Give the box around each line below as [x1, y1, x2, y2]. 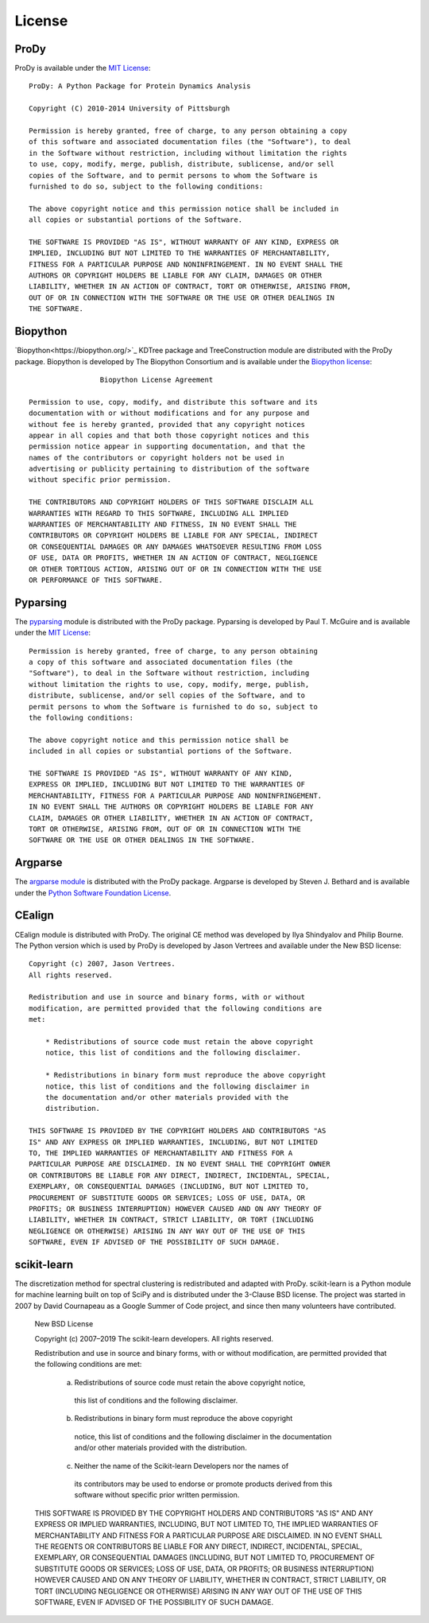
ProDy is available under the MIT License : [14, 64, 151, 73]
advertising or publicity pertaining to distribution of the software [29, 464, 310, 473]
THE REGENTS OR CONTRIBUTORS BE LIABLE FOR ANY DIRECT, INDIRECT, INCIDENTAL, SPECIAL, [34, 1542, 363, 1551]
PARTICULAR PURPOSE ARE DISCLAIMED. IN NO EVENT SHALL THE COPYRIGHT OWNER [29, 1159, 330, 1169]
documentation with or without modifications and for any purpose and [29, 409, 310, 417]
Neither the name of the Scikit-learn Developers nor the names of [74, 1461, 289, 1470]
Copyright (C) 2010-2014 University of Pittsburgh [29, 104, 230, 113]
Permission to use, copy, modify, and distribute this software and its [29, 398, 318, 406]
